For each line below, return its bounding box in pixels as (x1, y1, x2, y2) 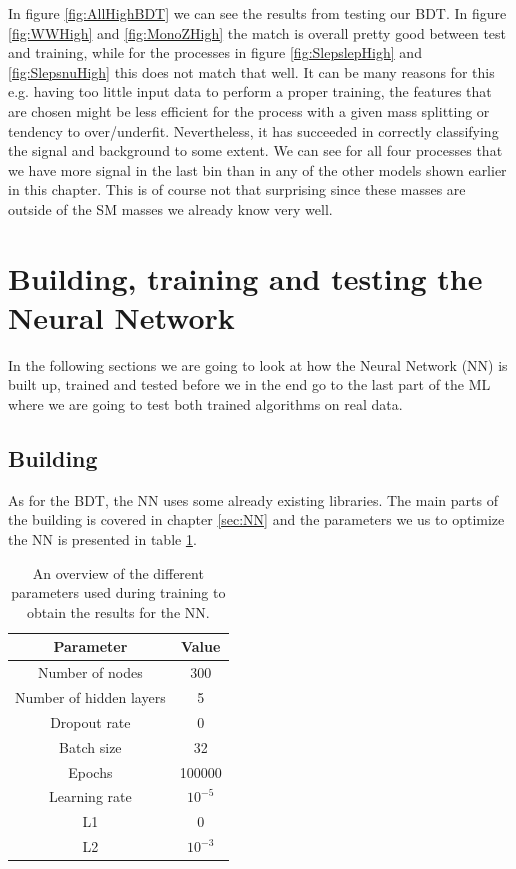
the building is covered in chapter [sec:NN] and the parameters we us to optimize (8, 509, 505, 530)
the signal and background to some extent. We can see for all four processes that (8, 140, 503, 161)
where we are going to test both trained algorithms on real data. (8, 394, 403, 415)
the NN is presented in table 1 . (8, 529, 197, 550)
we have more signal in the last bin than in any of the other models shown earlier (8, 159, 507, 180)
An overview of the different (32, 562, 204, 583)
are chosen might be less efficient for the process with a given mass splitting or (8, 100, 490, 121)
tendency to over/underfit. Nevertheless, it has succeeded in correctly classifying (8, 120, 499, 141)
